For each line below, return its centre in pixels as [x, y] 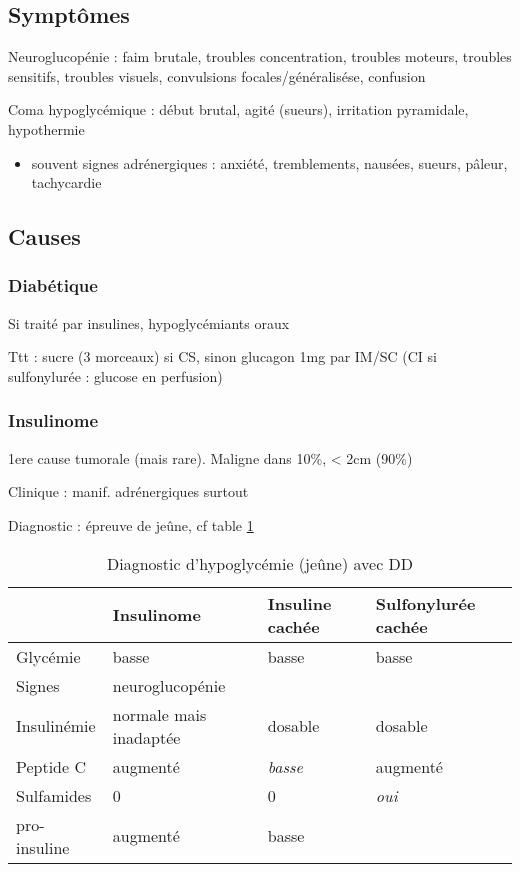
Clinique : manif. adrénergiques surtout [128, 491]
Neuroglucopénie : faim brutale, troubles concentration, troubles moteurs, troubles [260, 56]
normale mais [159, 714]
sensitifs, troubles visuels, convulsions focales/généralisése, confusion [217, 75]
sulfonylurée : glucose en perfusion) [115, 375]
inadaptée [146, 737]
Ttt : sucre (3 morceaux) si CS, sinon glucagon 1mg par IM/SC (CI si [222, 356]
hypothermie [46, 128]
